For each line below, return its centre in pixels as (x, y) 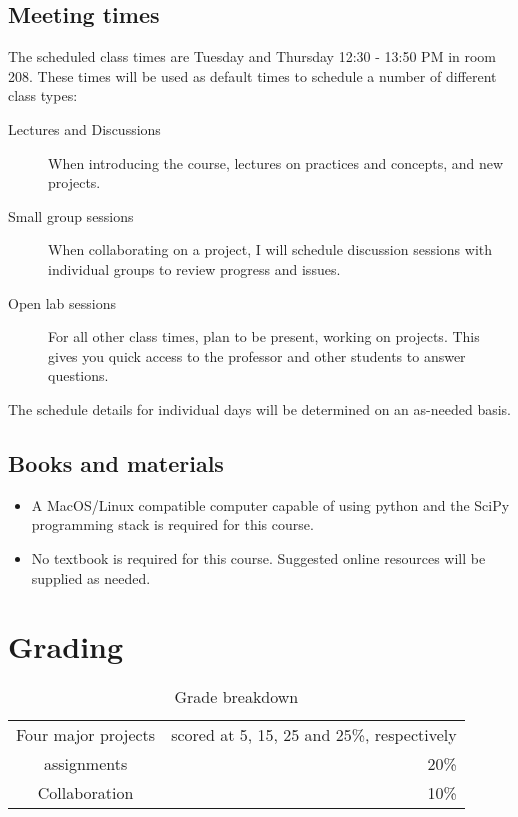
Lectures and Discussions (84, 128)
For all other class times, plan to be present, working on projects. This (264, 336)
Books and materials (116, 462)
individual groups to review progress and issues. (194, 268)
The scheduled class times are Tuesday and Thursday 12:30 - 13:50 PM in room (252, 56)
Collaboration (85, 793)
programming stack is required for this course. (172, 524)
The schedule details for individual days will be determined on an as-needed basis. (259, 408)
